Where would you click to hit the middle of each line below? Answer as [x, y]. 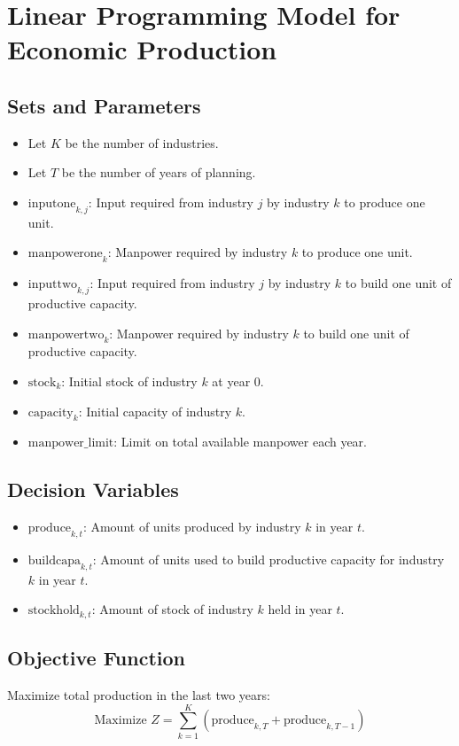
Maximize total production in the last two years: [139, 694]
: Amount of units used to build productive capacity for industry [268, 559]
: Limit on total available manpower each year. [240, 442]
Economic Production [142, 49]
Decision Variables [93, 490]
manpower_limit [71, 443]
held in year [300, 609]
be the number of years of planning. [159, 172]
